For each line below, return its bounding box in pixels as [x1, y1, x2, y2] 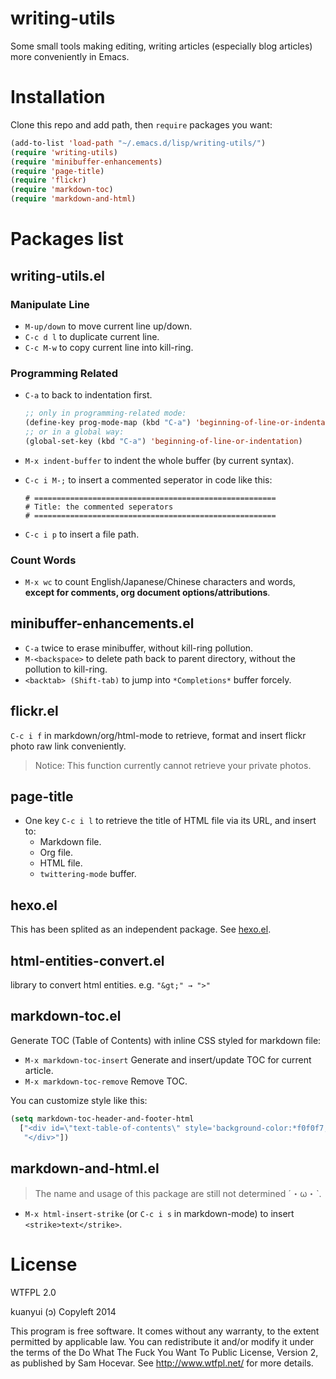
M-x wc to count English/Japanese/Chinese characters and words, [24, 575, 296, 587]
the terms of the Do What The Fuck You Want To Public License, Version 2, [10, 1347, 319, 1359]
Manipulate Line [10, 297, 90, 311]
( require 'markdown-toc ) [10, 185, 114, 195]
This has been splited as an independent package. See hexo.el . [10, 923, 272, 936]
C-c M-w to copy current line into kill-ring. [24, 341, 194, 353]
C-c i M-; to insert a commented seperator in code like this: [24, 473, 273, 486]
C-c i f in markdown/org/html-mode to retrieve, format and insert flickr [10, 729, 307, 741]
